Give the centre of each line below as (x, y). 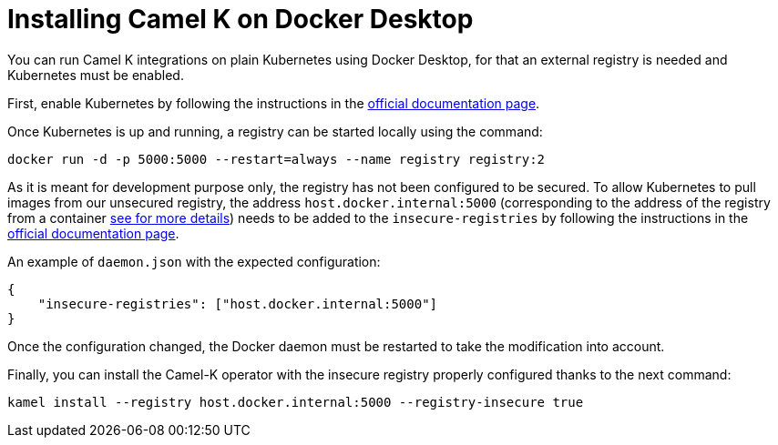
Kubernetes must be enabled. (96, 75)
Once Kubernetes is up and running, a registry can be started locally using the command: (275, 131)
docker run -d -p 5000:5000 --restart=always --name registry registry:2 (276, 159)
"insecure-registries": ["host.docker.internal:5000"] (238, 303)
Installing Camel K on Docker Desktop (241, 19)
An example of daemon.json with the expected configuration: (194, 261)
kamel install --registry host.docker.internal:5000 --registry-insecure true (296, 402)
